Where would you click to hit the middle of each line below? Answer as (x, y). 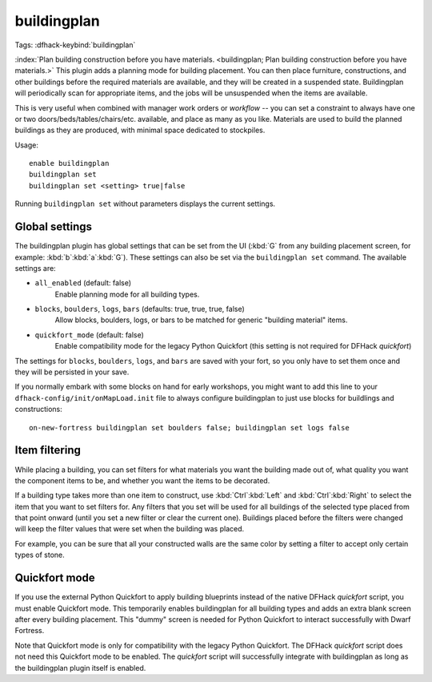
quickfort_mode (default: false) (89, 335)
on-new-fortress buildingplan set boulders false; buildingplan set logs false (189, 428)
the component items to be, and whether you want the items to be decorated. (142, 480)
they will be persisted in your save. (72, 372)
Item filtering (48, 450)
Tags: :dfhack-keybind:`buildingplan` (75, 45)
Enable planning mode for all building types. (127, 294)
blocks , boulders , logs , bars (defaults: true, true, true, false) (140, 309)
